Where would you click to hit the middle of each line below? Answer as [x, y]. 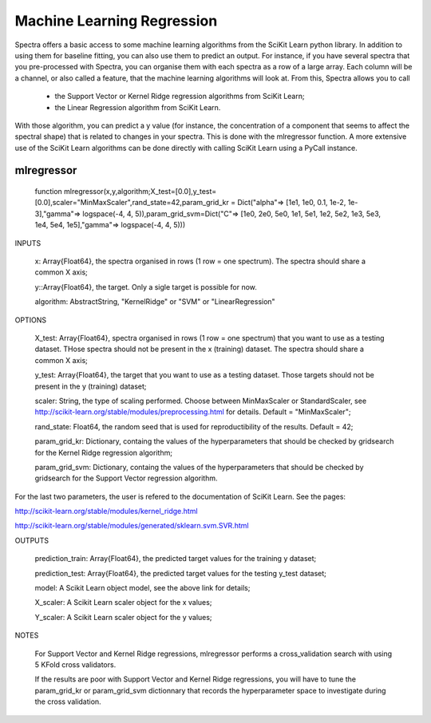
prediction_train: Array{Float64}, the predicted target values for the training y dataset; [176, 559]
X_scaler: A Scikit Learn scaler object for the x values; [123, 602]
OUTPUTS [32, 540]
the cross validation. [68, 701]
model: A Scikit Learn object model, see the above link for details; [142, 588]
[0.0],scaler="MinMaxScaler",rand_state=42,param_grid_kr [132, 203]
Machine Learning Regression [116, 21]
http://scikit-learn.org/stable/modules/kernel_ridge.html [107, 512]
